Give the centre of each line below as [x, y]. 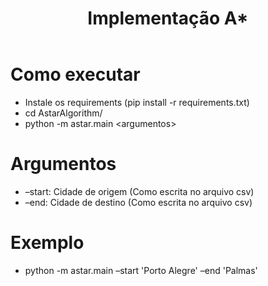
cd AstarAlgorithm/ [63, 113]
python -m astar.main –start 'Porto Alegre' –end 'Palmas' [141, 270]
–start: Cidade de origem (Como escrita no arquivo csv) [139, 191]
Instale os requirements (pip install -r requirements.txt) [137, 102]
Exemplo [47, 243]
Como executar [75, 74]
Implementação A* [168, 18]
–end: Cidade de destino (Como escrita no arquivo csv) [138, 202]
